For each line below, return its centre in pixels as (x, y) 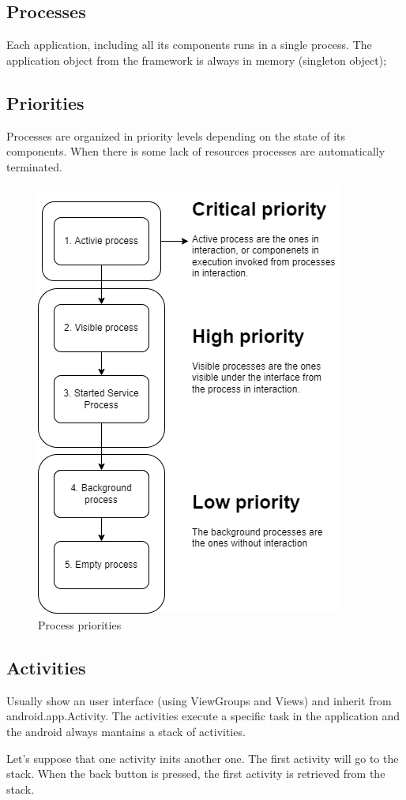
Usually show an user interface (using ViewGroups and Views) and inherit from (199, 700)
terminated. (34, 166)
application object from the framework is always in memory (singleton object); (197, 60)
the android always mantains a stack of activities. (126, 731)
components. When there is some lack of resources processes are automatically (196, 151)
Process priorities (80, 624)
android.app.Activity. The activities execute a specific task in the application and (203, 716)
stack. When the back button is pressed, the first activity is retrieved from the (196, 774)
